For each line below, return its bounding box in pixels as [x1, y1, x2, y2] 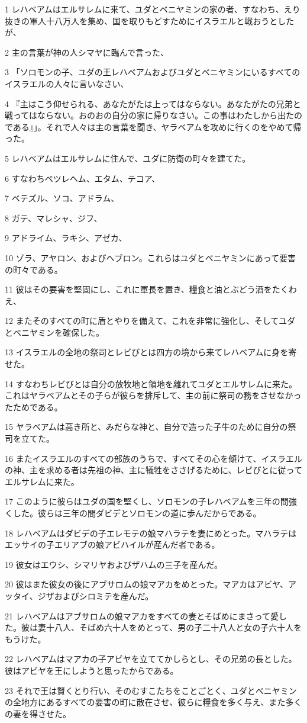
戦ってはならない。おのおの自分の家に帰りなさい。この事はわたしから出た [5, 109, 295, 121]
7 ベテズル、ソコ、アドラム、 [5, 192, 119, 204]
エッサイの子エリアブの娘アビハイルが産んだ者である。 [5, 538, 220, 551]
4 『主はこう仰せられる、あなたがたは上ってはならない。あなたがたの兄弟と [5, 97, 301, 110]
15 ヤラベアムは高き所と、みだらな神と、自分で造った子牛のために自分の [5, 420, 288, 433]
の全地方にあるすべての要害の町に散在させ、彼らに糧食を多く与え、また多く [5, 696, 302, 708]
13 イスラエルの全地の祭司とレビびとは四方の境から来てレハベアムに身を [5, 346, 289, 358]
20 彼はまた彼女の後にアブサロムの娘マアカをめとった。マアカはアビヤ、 [5, 578, 289, 590]
